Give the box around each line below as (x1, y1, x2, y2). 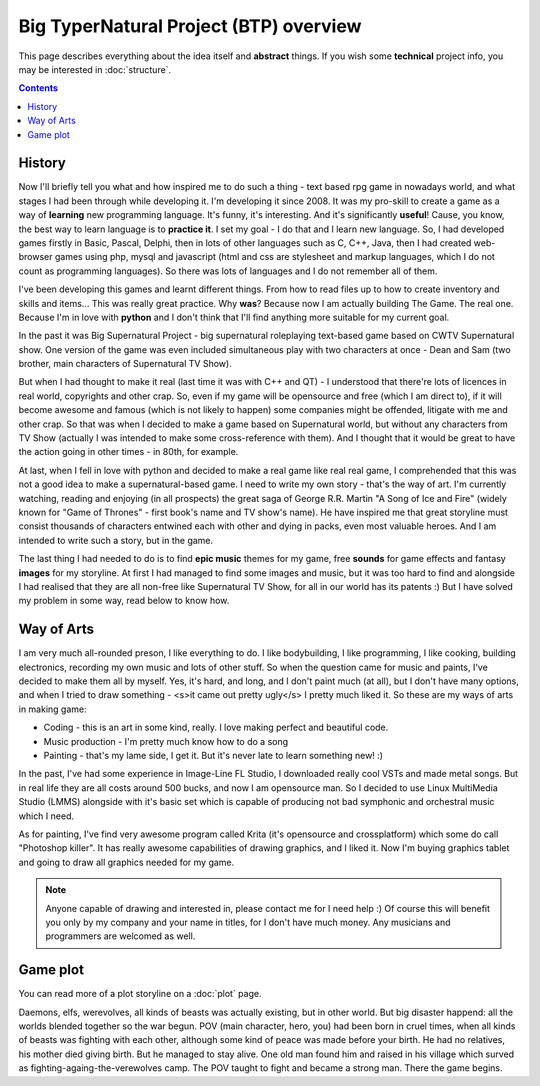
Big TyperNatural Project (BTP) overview (18, 15, 362, 37)
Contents (18, 82, 59, 94)
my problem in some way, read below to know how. (18, 595, 230, 607)
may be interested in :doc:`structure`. (18, 63, 172, 75)
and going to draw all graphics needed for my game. (18, 856, 235, 868)
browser (18, 251, 54, 263)
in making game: (18, 703, 87, 715)
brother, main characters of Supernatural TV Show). (18, 358, 232, 370)
